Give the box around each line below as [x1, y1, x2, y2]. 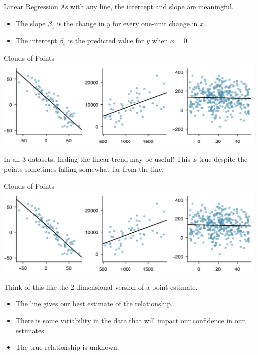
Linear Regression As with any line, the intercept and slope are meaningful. [4, 1, 234, 11]
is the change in [57, 18, 105, 28]
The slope [15, 18, 46, 28]
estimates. [15, 325, 46, 335]
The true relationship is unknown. [15, 342, 119, 352]
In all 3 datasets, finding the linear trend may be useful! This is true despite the [4, 154, 248, 164]
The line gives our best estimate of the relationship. [15, 298, 173, 309]
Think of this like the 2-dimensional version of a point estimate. [4, 282, 198, 292]
